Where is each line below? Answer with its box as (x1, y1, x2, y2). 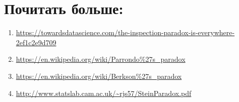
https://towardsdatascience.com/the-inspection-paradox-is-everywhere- (16, 27, 235, 38)
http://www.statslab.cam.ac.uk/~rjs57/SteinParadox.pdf (16, 87, 192, 98)
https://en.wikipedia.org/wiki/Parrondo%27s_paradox (16, 54, 186, 64)
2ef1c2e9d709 (16, 37, 56, 47)
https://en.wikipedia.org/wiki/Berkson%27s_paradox (16, 70, 182, 81)
